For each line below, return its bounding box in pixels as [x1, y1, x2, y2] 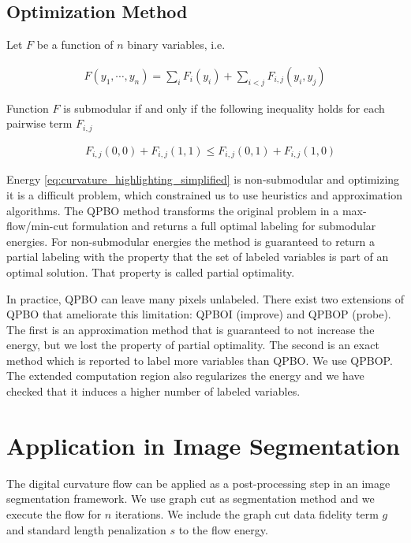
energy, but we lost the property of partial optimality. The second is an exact [6, 337, 379, 353]
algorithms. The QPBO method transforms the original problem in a [6, 202, 339, 218]
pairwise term [6, 115, 73, 132]
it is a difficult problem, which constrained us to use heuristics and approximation [6, 186, 402, 203]
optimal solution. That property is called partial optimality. [6, 263, 295, 280]
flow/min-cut [6, 218, 69, 234]
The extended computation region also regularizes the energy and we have [6, 367, 364, 384]
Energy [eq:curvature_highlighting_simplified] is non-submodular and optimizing [6, 171, 400, 188]
